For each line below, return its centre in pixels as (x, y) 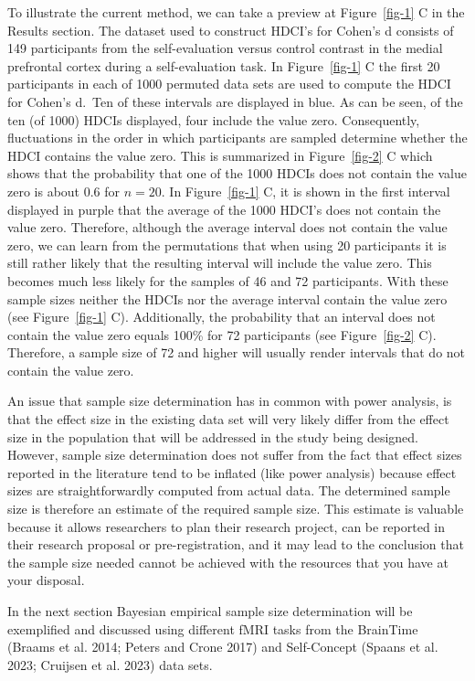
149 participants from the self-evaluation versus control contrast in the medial (225, 48)
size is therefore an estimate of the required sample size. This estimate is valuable (236, 509)
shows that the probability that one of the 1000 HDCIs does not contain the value (237, 173)
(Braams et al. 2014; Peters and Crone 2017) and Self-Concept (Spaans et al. (223, 647)
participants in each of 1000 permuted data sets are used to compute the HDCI (229, 84)
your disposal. (46, 580)
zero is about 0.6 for (64, 191)
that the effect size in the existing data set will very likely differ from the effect (228, 419)
